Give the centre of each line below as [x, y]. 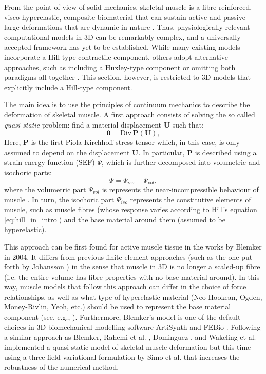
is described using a [226, 152]
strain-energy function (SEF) [50, 162]
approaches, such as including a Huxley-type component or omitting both [120, 67]
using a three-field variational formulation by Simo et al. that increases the [122, 357]
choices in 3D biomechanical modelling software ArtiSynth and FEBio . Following [132, 327]
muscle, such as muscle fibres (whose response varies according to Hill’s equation [131, 209]
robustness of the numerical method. [62, 367]
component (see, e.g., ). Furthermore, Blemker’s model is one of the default [122, 317]
